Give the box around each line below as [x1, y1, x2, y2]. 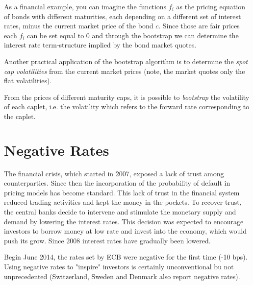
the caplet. [4, 111, 36, 121]
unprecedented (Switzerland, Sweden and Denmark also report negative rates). [4, 271, 240, 281]
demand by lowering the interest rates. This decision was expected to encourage [4, 216, 244, 226]
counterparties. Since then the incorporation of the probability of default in [4, 178, 230, 188]
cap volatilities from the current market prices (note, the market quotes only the [4, 66, 245, 76]
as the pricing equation [176, 1, 245, 11]
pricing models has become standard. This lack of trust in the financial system [4, 187, 240, 197]
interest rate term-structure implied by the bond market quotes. [4, 40, 197, 50]
